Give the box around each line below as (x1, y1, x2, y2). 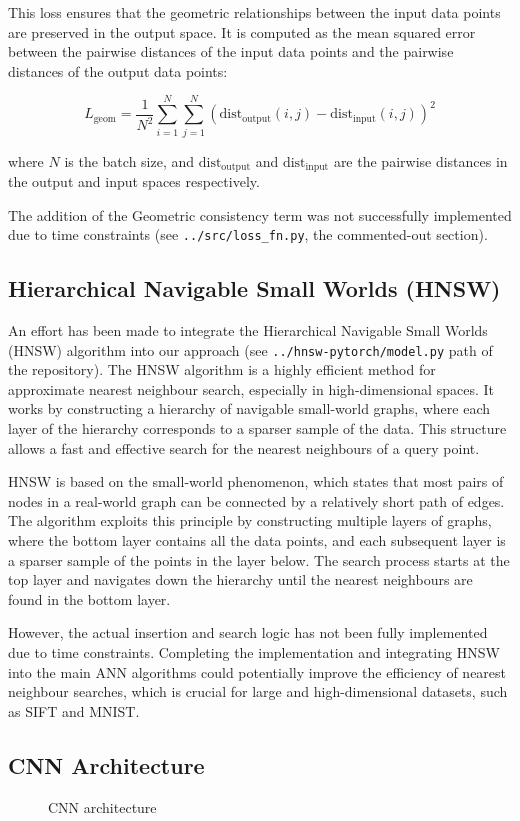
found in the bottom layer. (8, 588, 171, 609)
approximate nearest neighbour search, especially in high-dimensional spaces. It (8, 378, 494, 399)
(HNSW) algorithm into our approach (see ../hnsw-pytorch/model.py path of (8, 339, 493, 360)
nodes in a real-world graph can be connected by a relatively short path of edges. (8, 490, 505, 511)
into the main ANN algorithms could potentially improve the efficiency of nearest (8, 661, 507, 682)
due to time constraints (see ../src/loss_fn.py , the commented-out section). (8, 224, 488, 245)
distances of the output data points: (8, 60, 228, 81)
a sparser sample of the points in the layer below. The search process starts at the (8, 549, 510, 570)
